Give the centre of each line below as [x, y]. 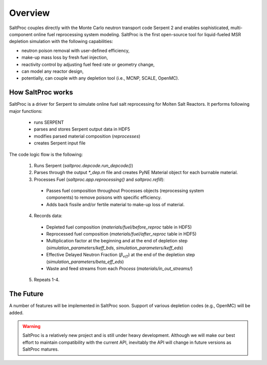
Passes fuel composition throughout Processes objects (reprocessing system [125, 191]
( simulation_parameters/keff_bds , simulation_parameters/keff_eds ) [115, 248]
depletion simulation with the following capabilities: [61, 42]
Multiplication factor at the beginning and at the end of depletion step [117, 241]
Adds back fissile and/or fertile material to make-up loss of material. [115, 204]
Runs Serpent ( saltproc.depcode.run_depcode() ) [84, 165]
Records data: [48, 216]
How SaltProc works [41, 92]
